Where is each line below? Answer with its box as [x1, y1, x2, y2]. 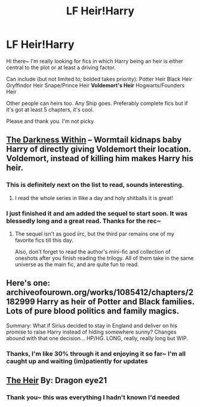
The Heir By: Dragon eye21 [6, 375, 107, 386]
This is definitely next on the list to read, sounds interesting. [6, 181, 184, 189]
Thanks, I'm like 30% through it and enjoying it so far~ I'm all [6, 349, 186, 357]
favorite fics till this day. [14, 236, 73, 243]
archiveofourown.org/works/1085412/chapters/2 [6, 288, 194, 298]
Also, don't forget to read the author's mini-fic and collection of [14, 248, 171, 255]
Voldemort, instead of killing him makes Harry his [6, 153, 194, 164]
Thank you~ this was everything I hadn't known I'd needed [6, 393, 180, 401]
